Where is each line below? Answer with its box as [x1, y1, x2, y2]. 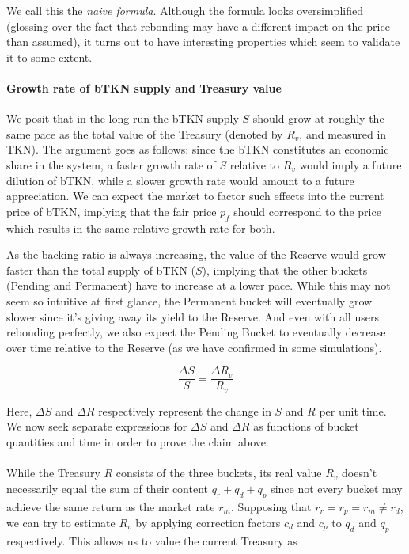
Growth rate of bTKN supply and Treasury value [6, 79, 282, 96]
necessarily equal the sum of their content [6, 480, 209, 496]
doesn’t [342, 465, 377, 481]
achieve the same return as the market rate [6, 498, 215, 514]
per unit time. [319, 402, 387, 419]
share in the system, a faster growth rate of [6, 156, 216, 173]
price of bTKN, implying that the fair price [6, 203, 217, 219]
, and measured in [299, 125, 387, 142]
